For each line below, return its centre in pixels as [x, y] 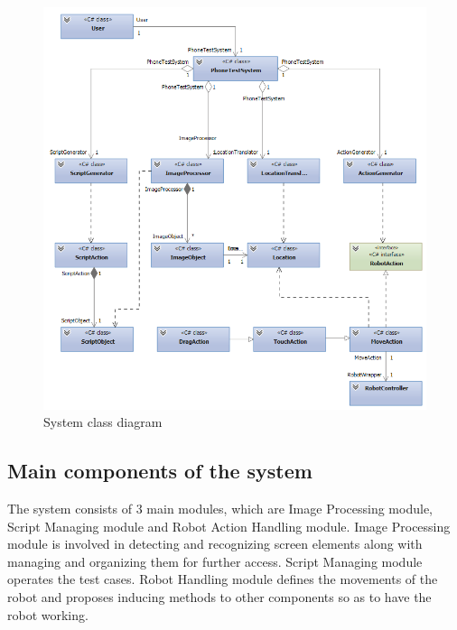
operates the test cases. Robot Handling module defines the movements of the [223, 579]
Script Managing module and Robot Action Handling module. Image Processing [229, 526]
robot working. [48, 614]
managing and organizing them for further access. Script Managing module [215, 561]
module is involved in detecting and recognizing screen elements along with [215, 544]
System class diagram [103, 422]
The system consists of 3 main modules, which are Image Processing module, [220, 509]
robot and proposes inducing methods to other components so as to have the [219, 597]
